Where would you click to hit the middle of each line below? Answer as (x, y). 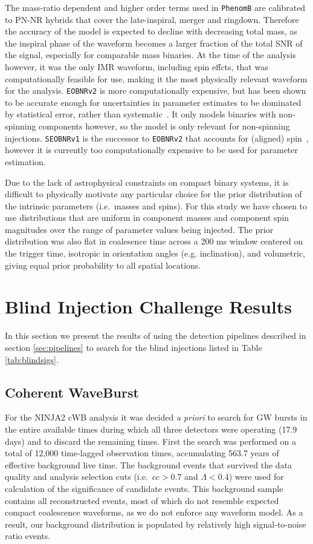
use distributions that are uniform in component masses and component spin (147, 218)
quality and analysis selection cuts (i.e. (76, 477)
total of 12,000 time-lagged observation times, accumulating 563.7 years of (142, 453)
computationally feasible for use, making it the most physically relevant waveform (156, 78)
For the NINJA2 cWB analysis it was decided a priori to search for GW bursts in (156, 417)
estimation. (25, 161)
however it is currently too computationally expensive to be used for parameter (152, 150)
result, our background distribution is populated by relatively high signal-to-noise (156, 524)
